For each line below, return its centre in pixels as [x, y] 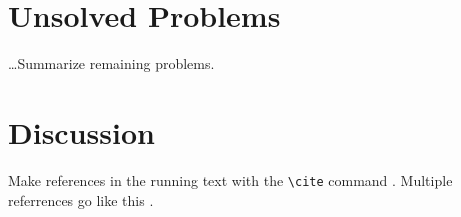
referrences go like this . [81, 199]
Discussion [81, 131]
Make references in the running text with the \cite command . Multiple [230, 179]
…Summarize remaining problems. [111, 63]
